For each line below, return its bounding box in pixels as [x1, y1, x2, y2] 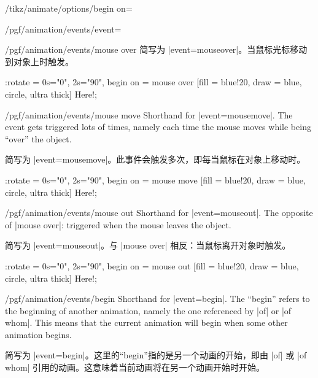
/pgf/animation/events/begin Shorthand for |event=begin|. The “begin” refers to [5, 292, 310, 305]
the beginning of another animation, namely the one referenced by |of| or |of [5, 304, 292, 317]
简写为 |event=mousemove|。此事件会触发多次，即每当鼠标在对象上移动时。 [5, 153, 306, 166]
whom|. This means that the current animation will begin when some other [5, 316, 288, 329]
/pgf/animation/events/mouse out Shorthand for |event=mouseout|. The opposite [5, 206, 313, 219]
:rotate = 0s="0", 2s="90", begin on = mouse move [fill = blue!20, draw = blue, [5, 173, 306, 186]
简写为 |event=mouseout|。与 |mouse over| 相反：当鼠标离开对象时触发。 [5, 239, 291, 252]
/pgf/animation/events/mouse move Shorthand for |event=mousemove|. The [5, 108, 293, 121]
